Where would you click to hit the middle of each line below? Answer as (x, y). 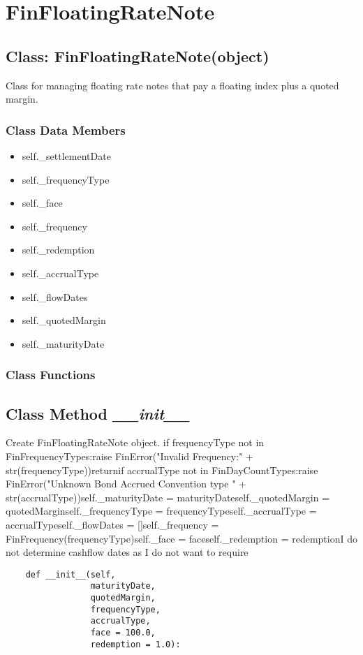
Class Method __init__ (98, 413)
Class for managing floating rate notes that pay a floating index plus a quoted (172, 85)
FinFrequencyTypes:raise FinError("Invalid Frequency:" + (129, 456)
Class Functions (51, 375)
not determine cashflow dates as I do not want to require (127, 552)
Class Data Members (66, 130)
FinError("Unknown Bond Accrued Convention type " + (126, 484)
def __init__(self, (71, 574)
